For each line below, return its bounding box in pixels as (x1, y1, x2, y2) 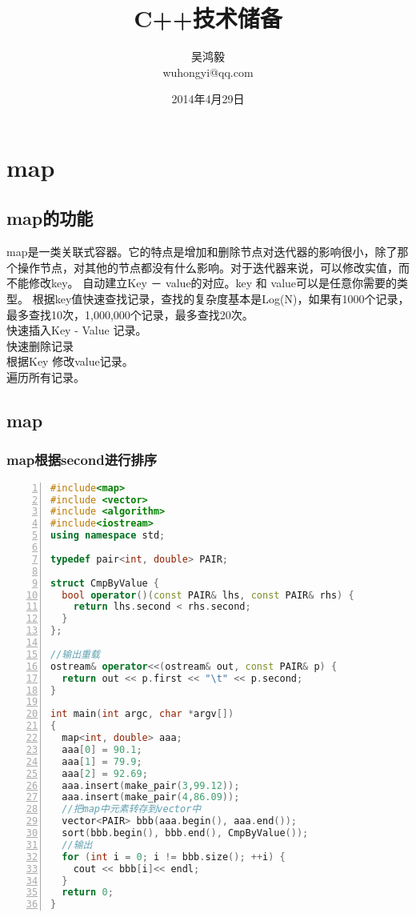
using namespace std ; (50, 530, 166, 542)
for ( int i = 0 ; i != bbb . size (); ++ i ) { (62, 851, 286, 863)
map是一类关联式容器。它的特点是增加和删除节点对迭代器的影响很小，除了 (6, 243, 398, 260)
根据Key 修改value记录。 (6, 353, 134, 370)
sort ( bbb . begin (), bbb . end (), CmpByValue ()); (62, 827, 309, 839)
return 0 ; (62, 887, 114, 899)
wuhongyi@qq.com (162, 63, 254, 80)
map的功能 (6, 206, 94, 230)
